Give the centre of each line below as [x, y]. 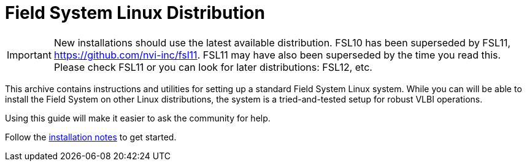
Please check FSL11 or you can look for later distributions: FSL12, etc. [213, 67]
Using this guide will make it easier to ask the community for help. [138, 118]
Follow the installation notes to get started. [91, 137]
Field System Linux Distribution [135, 13]
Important [29, 55]
